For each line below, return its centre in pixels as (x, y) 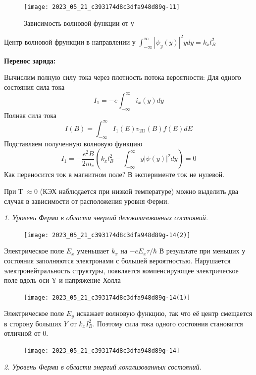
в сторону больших (33, 323)
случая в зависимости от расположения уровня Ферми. (87, 201)
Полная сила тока (30, 115)
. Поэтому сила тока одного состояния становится (168, 323)
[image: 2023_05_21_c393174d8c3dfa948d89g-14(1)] (107, 297)
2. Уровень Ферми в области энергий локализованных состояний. (103, 366)
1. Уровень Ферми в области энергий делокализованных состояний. (106, 218)
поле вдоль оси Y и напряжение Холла (62, 280)
